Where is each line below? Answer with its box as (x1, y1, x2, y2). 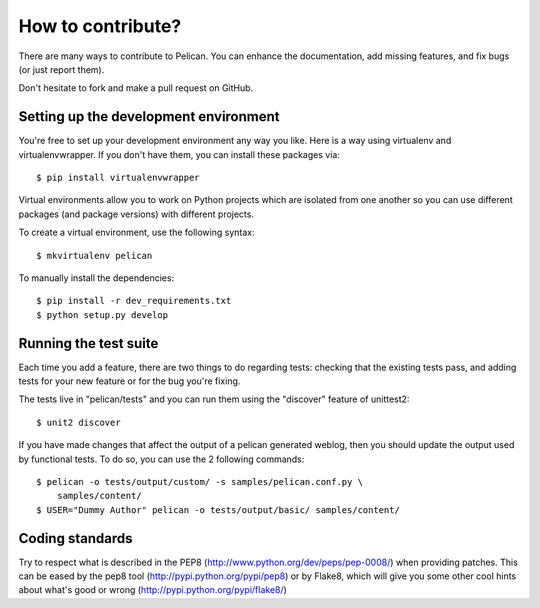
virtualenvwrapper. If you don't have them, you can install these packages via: (18, 148, 340, 160)
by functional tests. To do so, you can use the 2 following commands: (18, 453, 305, 465)
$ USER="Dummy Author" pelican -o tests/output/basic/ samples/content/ (36, 504, 400, 515)
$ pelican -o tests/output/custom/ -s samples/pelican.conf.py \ (36, 476, 364, 487)
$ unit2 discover (36, 416, 121, 428)
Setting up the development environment (18, 108, 280, 125)
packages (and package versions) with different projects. (18, 208, 255, 220)
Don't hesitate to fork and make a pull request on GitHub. (18, 82, 254, 94)
